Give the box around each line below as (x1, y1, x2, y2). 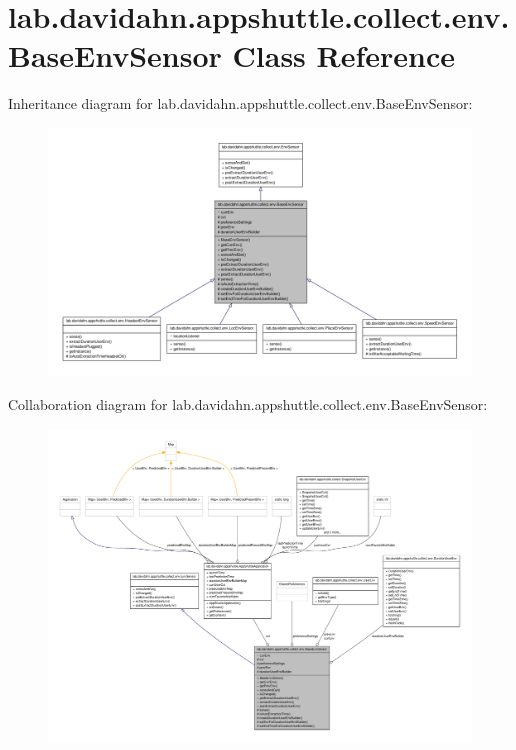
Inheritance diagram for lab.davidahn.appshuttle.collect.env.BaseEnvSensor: (8, 93, 473, 114)
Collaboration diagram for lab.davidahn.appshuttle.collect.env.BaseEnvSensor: (8, 393, 488, 414)
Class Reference (232, 35, 456, 76)
